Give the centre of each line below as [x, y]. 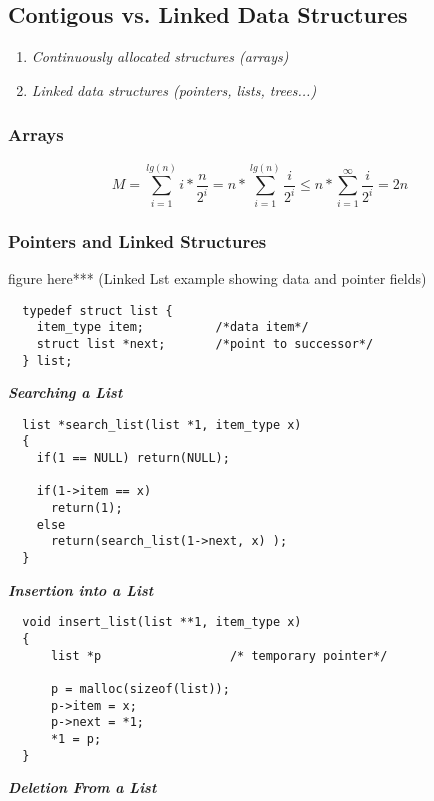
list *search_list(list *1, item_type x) [162, 424]
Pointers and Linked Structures [137, 240]
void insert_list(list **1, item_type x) [162, 622]
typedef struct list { [97, 310]
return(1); [86, 508]
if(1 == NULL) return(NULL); [133, 458]
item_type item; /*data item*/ [172, 327]
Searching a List [65, 392]
